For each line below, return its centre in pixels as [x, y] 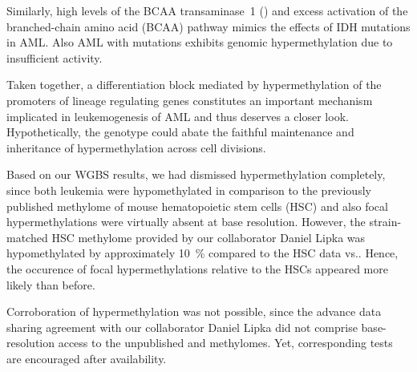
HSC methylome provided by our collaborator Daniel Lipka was [208, 237]
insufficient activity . [55, 57]
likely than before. [51, 284]
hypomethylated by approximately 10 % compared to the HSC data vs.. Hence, [202, 253]
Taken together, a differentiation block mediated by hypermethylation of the [194, 85]
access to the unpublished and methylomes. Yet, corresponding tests [225, 343]
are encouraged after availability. [87, 358]
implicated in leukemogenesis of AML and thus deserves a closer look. [178, 116]
